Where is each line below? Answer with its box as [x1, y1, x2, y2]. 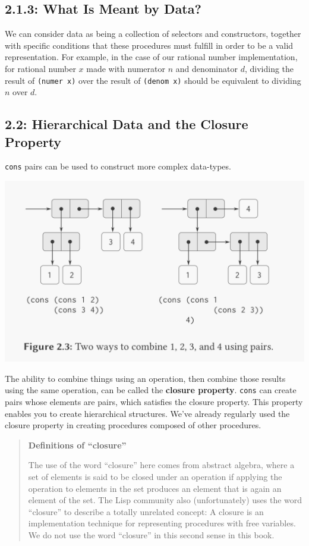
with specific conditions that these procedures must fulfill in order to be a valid [5, 39, 294, 51]
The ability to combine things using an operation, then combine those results [5, 372, 286, 384]
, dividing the [244, 62, 294, 74]
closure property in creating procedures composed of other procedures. [5, 419, 261, 431]
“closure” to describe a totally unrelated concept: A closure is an [28, 505, 264, 517]
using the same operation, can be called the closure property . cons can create [5, 384, 297, 396]
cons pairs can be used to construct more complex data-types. [5, 160, 231, 172]
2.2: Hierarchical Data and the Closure [5, 115, 248, 133]
